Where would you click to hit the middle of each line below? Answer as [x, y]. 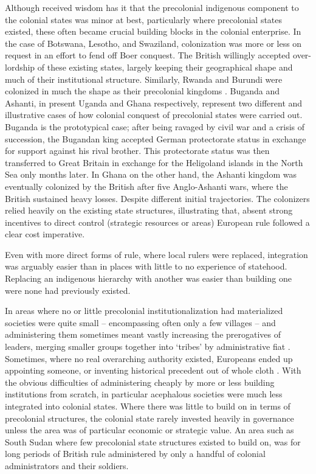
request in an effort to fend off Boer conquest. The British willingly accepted [148, 55]
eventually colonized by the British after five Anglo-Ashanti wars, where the [146, 186]
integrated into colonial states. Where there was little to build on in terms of [148, 406]
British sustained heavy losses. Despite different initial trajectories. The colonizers [157, 198]
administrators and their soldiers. [67, 465]
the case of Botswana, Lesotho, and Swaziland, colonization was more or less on [153, 43]
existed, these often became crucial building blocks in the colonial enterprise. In [153, 31]
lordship [20, 67]
